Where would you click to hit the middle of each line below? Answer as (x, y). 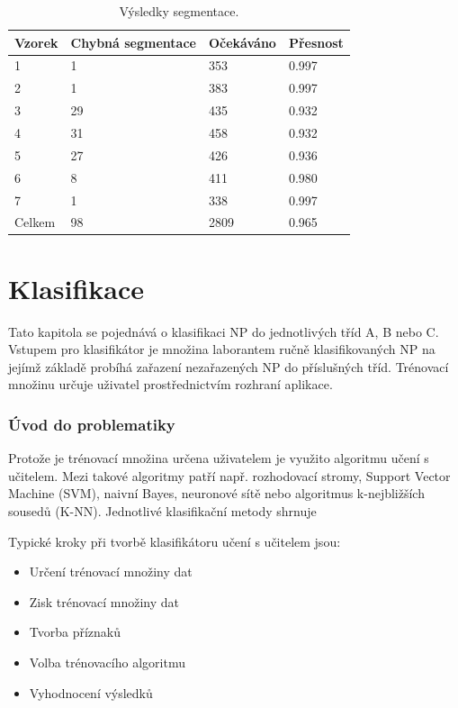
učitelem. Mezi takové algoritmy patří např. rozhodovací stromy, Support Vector (229, 475)
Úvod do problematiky (92, 424)
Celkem (35, 222)
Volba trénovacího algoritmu (107, 662)
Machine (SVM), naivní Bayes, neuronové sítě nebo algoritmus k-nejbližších (216, 493)
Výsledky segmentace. (179, 11)
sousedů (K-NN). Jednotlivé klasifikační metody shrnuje (162, 510)
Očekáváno (242, 42)
